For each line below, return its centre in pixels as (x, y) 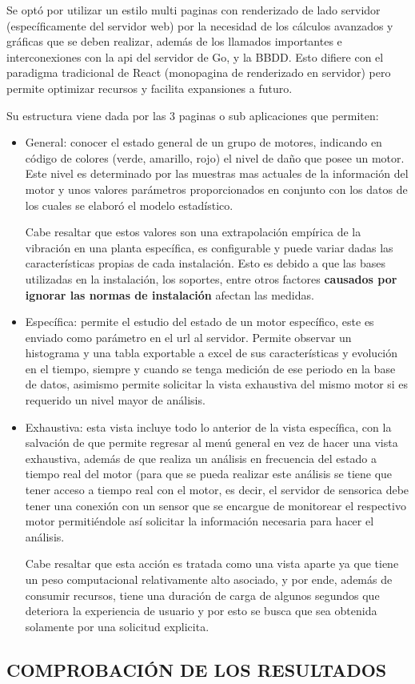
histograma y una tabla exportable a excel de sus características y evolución (211, 353)
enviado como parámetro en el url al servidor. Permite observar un (188, 337)
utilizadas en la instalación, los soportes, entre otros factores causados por (211, 278)
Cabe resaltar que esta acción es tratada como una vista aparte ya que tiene (212, 563)
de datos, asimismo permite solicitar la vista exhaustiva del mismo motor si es (217, 384)
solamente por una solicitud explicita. (117, 626)
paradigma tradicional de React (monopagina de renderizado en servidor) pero (199, 72)
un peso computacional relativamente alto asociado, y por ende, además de (209, 579)
